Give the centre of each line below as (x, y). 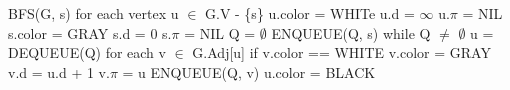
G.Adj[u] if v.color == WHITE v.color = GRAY (341, 52)
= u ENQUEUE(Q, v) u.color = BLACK (249, 71)
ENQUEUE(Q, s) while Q (351, 32)
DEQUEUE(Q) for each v (87, 52)
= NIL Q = (220, 32)
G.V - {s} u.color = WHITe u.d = (310, 13)
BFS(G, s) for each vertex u (93, 13)
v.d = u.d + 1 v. (59, 71)
